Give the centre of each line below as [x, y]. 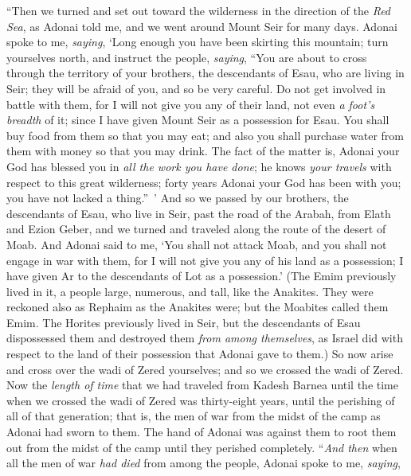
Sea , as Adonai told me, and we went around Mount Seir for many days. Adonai [202, 26]
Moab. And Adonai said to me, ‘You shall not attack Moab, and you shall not [197, 244]
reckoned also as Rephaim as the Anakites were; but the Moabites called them [198, 307]
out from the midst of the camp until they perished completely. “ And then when [202, 447]
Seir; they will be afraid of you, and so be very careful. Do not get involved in [196, 88]
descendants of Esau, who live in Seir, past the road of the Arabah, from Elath [199, 213]
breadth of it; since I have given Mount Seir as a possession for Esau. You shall [198, 120]
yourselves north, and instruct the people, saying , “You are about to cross [187, 57]
